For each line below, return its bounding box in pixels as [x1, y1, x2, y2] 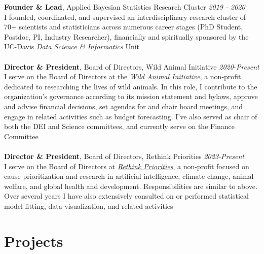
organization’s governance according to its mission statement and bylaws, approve [4, 91, 258, 102]
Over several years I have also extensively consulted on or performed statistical [4, 190, 249, 201]
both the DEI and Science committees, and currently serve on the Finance [4, 121, 235, 132]
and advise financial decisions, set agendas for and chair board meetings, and [4, 101, 243, 111]
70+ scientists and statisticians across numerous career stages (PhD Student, [4, 21, 243, 32]
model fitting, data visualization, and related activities [4, 200, 173, 211]
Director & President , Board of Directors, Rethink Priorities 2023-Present [4, 150, 244, 161]
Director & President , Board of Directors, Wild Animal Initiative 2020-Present [4, 61, 259, 72]
